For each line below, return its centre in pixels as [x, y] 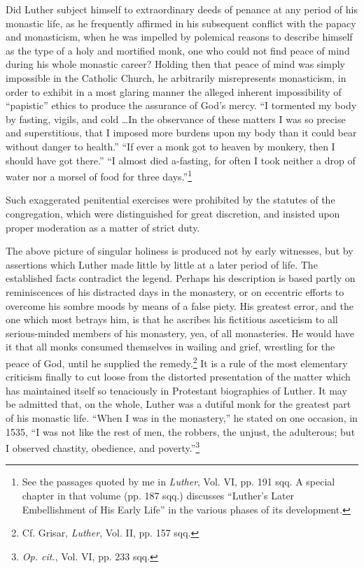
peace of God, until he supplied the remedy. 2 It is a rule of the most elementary [177, 362]
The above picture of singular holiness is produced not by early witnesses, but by [180, 251]
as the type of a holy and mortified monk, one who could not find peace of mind [178, 50]
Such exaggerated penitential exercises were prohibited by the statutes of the [170, 200]
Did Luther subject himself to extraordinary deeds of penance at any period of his [182, 9]
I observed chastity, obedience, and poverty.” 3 [103, 447]
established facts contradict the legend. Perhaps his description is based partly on [181, 278]
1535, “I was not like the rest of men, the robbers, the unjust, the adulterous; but [181, 431]
